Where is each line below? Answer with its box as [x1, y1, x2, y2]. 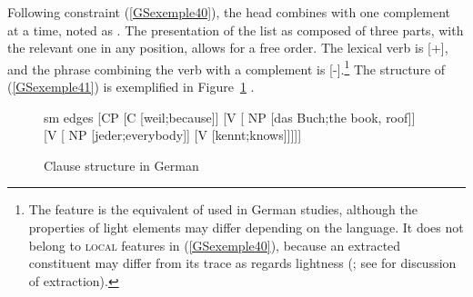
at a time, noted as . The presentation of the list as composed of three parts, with [7, 20, 464, 39]
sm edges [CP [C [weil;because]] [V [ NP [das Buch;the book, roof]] [44, 107, 416, 126]
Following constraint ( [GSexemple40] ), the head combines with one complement [7, 3, 450, 21]
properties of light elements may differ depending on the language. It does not [28, 218, 464, 236]
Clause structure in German [44, 155, 199, 174]
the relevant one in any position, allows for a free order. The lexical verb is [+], [7, 38, 448, 57]
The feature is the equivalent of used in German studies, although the [28, 200, 418, 219]
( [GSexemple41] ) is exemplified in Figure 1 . [7, 77, 255, 96]
